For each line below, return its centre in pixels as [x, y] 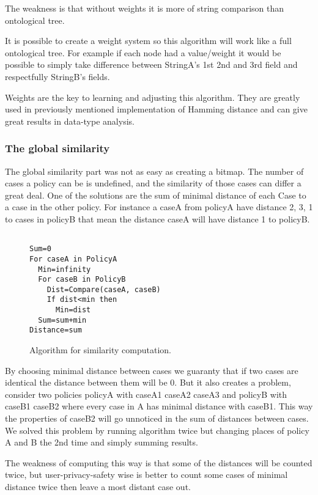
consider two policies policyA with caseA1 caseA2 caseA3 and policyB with [146, 394]
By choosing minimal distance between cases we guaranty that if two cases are [152, 370]
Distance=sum [56, 330]
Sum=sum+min [62, 320]
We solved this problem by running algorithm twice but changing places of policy [157, 430]
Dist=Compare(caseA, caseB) [104, 289]
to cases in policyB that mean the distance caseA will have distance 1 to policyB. [157, 218]
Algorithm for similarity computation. [101, 350]
